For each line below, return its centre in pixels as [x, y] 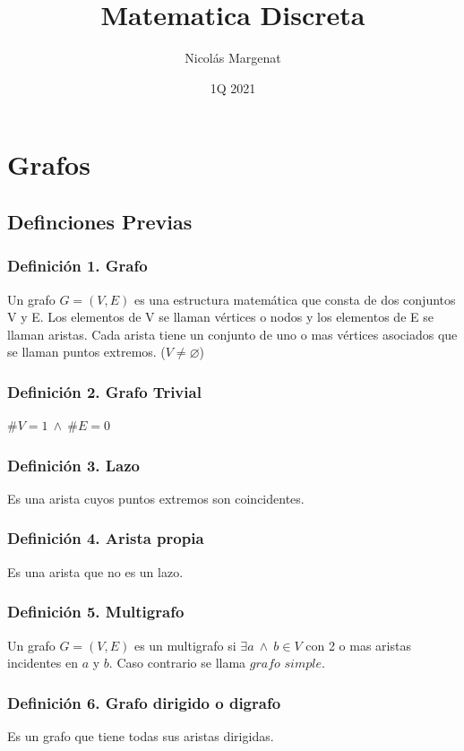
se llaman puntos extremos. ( [86, 352]
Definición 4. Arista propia [106, 538]
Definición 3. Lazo [74, 465]
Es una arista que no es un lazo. [95, 571]
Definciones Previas [100, 221]
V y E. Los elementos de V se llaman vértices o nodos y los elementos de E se [220, 317]
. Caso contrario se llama [177, 663]
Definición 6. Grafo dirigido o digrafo [144, 702]
